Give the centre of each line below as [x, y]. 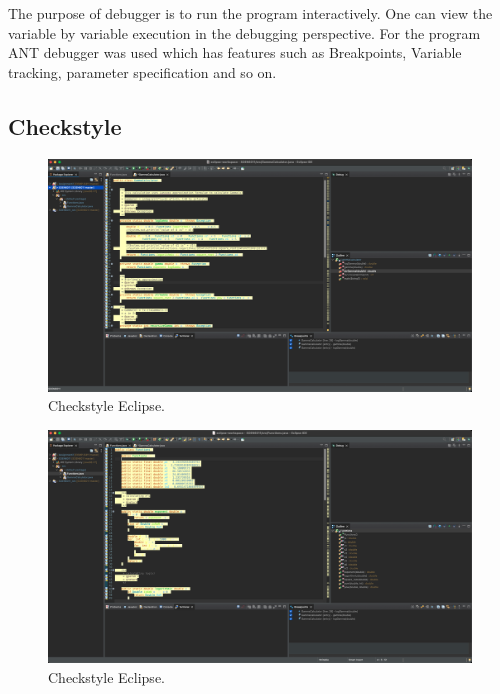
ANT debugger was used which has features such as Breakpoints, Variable [235, 52]
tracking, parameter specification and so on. [142, 71]
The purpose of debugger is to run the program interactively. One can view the [250, 13]
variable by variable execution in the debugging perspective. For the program [244, 32]
